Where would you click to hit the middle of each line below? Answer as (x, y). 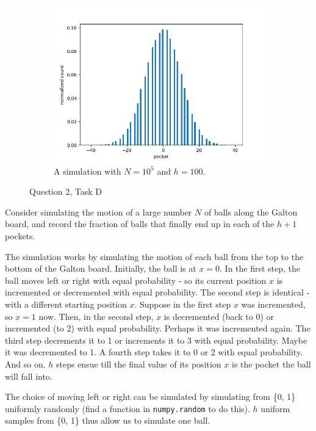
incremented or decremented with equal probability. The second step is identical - (157, 292)
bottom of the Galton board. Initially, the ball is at (101, 268)
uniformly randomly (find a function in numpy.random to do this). (127, 408)
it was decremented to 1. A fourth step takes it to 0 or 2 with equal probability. (154, 352)
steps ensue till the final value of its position (138, 364)
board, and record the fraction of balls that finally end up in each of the (140, 224)
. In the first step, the (260, 268)
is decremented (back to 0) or (219, 316)
